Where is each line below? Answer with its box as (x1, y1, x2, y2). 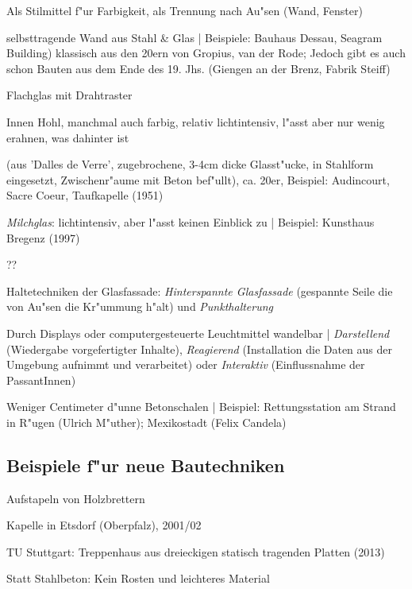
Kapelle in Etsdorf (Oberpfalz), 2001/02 (6, 517, 202, 533)
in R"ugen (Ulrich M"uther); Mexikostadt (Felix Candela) (6, 413, 287, 430)
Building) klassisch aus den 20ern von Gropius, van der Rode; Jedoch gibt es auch (6, 45, 406, 61)
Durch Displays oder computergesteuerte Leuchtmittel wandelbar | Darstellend (6, 324, 390, 341)
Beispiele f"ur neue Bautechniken (6, 452, 285, 477)
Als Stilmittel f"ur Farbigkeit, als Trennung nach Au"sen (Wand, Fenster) (6, 2, 363, 18)
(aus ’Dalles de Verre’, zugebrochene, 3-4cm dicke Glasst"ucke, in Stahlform (6, 156, 374, 172)
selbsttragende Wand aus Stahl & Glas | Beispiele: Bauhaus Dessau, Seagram (6, 29, 383, 45)
